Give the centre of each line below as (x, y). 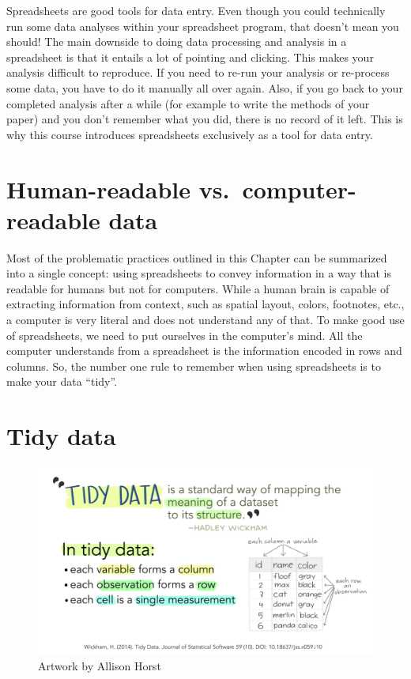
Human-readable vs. (118, 189)
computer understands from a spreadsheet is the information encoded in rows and (204, 351)
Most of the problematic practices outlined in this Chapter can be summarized (197, 257)
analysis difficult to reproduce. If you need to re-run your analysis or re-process (198, 72)
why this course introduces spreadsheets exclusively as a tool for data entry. (190, 134)
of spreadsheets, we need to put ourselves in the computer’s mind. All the (185, 335)
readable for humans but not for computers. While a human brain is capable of (198, 288)
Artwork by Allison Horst (100, 666)
